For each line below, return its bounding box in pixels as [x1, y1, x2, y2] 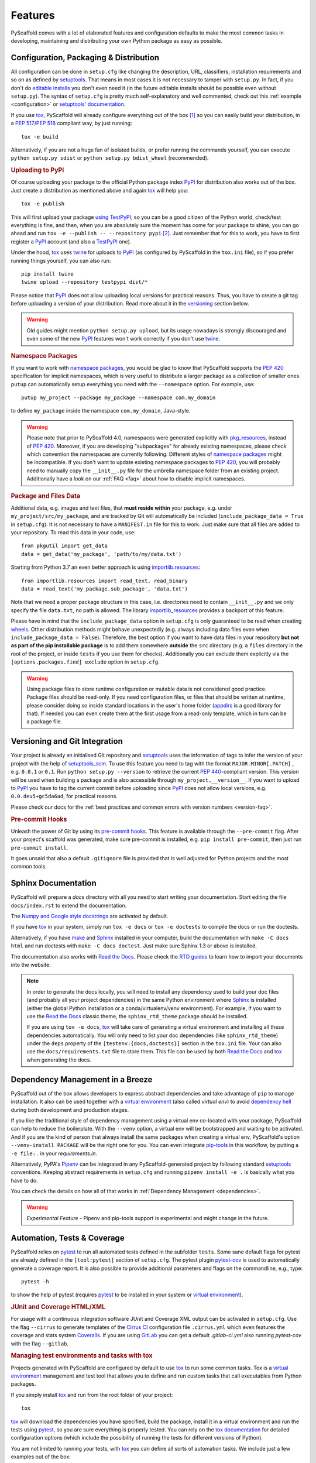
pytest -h [21, 1278, 49, 1285]
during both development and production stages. [11, 1106, 129, 1113]
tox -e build [21, 133, 59, 140]
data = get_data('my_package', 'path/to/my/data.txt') [21, 551, 182, 557]
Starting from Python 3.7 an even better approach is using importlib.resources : [11, 564, 201, 571]
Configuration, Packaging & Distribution [11, 53, 160, 63]
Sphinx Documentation [11, 878, 97, 888]
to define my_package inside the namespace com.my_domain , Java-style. [11, 407, 191, 414]
